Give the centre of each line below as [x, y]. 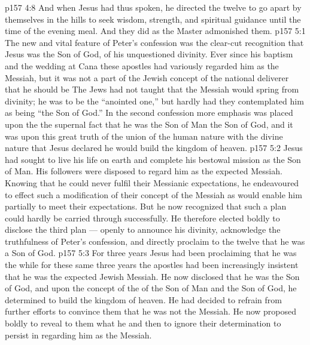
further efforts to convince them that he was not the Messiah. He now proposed [151, 311]
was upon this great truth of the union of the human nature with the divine [144, 136]
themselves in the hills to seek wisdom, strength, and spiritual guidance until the [153, 19]
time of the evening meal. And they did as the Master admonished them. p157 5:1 [155, 31]
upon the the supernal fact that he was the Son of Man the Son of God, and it [149, 124]
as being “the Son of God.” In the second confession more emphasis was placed [149, 113]
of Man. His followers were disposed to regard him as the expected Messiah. [144, 171]
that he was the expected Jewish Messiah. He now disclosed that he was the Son [152, 276]
